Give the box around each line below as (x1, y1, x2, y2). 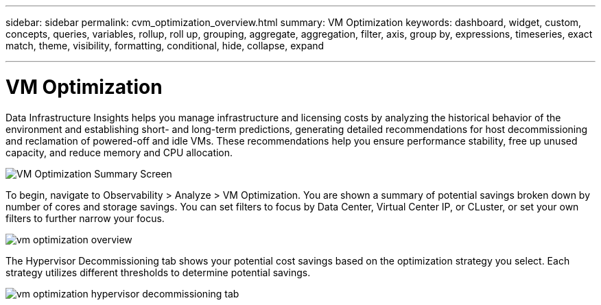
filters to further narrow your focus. (5, 212, 165, 224)
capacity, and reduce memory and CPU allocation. (5, 146, 233, 158)
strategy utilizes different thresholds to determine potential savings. (5, 266, 311, 278)
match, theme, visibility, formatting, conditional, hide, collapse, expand (5, 40, 325, 51)
